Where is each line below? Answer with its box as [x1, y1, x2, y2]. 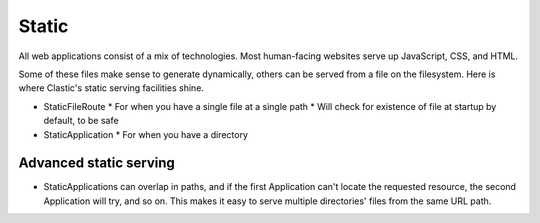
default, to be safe [43, 115, 119, 127]
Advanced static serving [18, 155, 175, 172]
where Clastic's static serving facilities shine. [18, 82, 205, 94]
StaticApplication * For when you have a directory [43, 128, 249, 140]
